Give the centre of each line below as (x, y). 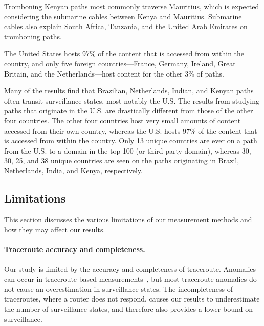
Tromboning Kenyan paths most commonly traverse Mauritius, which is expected (132, 6)
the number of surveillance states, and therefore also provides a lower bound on (128, 309)
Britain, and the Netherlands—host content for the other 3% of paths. (114, 73)
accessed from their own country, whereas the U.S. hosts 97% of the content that (131, 130)
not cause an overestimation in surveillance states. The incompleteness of (119, 289)
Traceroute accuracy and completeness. (75, 249)
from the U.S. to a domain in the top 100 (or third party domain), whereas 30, (128, 150)
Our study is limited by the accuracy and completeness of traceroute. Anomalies (130, 269)
